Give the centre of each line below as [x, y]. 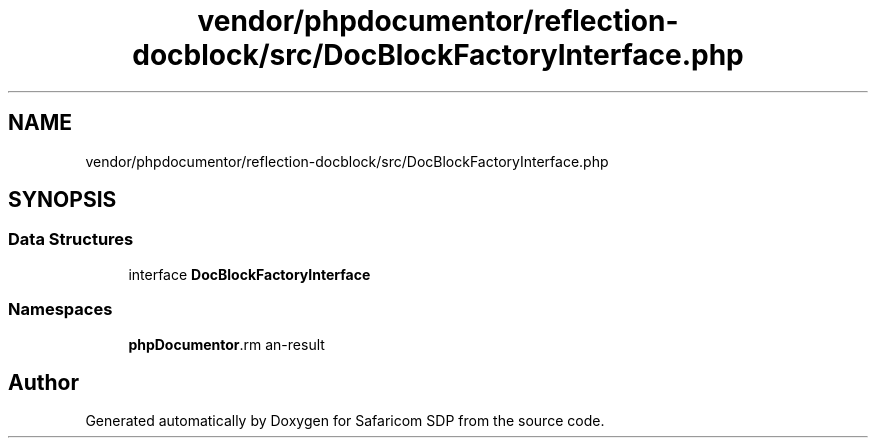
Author [43, 382]
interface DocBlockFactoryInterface [249, 274]
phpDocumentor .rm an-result [226, 344]
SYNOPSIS [62, 200]
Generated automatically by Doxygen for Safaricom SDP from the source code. [345, 421]
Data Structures [71, 239]
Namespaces [60, 309]
